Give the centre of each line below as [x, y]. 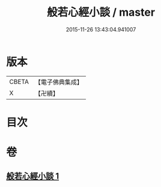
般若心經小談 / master [101, 12]
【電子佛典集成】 [59, 82]
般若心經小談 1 [33, 176]
